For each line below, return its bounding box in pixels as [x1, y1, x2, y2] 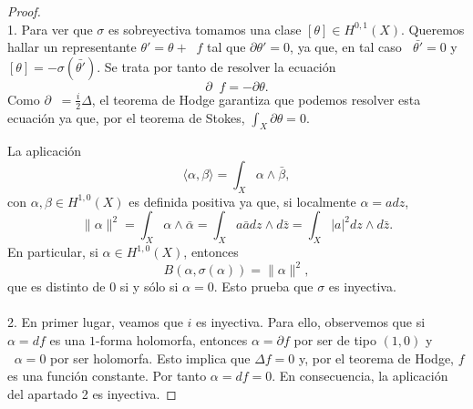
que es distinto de [7, 277, 106, 296]
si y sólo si [119, 277, 179, 296]
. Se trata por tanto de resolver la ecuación [97, 56, 336, 76]
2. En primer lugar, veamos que [7, 312, 183, 332]
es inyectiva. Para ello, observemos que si [196, 312, 426, 332]
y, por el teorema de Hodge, [298, 348, 455, 367]
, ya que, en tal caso [290, 37, 402, 56]
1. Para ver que [7, 19, 93, 38]
